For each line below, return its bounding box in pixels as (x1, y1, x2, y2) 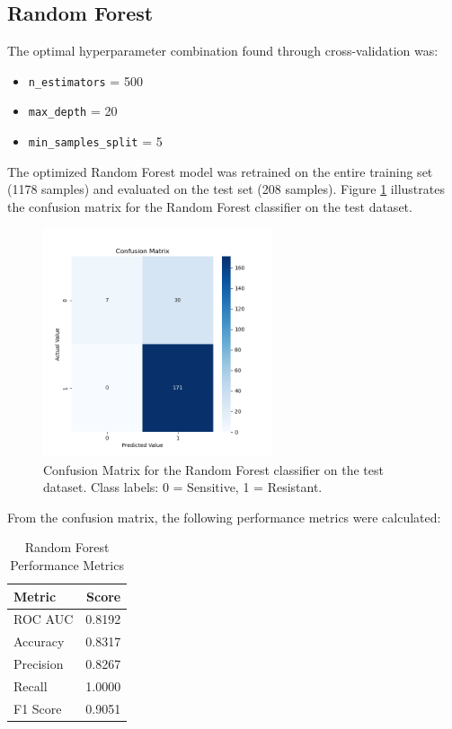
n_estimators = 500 (28, 71, 143, 90)
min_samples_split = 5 (28, 132, 163, 151)
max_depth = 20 (28, 101, 118, 120)
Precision (13, 654, 64, 673)
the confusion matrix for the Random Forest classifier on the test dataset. (7, 197, 412, 215)
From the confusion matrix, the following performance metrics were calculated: (7, 507, 441, 526)
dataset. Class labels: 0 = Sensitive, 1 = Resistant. (43, 478, 323, 496)
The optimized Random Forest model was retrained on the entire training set (7, 162, 433, 180)
